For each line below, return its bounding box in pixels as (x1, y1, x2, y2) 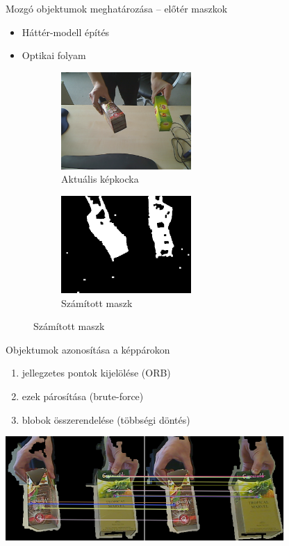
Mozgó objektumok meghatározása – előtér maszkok (6, 1, 228, 15)
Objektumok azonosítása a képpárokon (6, 342, 170, 356)
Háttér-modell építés (22, 24, 110, 39)
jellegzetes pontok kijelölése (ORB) (22, 365, 171, 380)
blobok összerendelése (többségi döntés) (22, 412, 190, 427)
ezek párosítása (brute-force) (22, 388, 144, 403)
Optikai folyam (22, 48, 86, 63)
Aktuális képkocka (61, 172, 139, 186)
